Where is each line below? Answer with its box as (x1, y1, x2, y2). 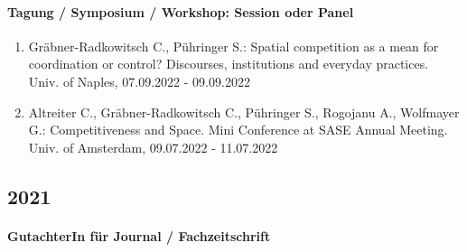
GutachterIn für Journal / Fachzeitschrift (7, 226, 271, 245)
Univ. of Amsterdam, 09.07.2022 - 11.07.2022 (28, 137, 278, 156)
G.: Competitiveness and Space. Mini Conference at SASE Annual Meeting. (28, 120, 448, 139)
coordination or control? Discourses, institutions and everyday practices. (28, 54, 429, 73)
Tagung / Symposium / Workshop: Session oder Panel (7, 2, 354, 21)
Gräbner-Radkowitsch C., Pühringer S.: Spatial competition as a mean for (28, 36, 439, 55)
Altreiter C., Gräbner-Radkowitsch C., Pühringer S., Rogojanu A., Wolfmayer (28, 102, 460, 121)
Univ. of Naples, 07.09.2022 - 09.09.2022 (28, 71, 250, 90)
